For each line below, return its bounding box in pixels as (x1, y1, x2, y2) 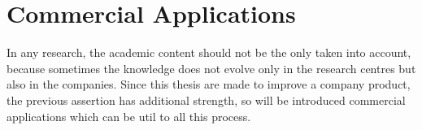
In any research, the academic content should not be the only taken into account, (7, 44, 411, 61)
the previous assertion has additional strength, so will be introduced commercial (7, 91, 406, 108)
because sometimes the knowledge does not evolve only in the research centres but (7, 59, 416, 76)
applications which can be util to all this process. (7, 107, 251, 124)
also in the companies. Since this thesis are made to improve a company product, (7, 76, 411, 93)
